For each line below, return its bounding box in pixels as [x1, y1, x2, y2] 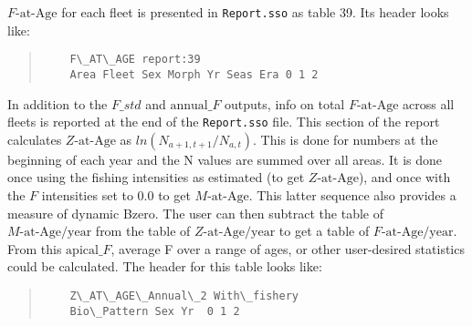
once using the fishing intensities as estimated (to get [7, 168, 305, 187]
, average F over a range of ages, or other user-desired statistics [110, 239, 465, 258]
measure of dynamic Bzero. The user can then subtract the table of [7, 203, 383, 222]
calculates [7, 129, 62, 148]
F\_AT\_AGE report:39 [69, 53, 201, 66]
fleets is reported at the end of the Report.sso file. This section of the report [7, 112, 440, 131]
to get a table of [278, 221, 370, 240]
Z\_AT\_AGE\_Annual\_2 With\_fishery [69, 289, 299, 302]
